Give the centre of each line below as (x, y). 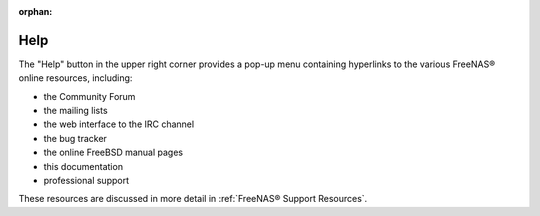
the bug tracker (75, 138)
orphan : (35, 11)
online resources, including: (75, 78)
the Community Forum (89, 96)
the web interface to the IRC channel (119, 124)
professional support (86, 181)
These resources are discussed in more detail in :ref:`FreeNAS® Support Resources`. (193, 199)
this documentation (83, 166)
